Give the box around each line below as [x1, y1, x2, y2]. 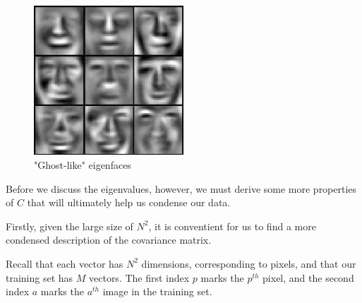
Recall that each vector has [6, 256, 123, 271]
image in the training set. [102, 284, 212, 299]
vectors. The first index [89, 270, 190, 285]
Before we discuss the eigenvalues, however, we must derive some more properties [6, 181, 357, 196]
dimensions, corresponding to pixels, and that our [141, 256, 356, 271]
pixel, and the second [263, 270, 354, 285]
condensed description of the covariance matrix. [6, 232, 212, 247]
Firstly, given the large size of [6, 218, 133, 233]
